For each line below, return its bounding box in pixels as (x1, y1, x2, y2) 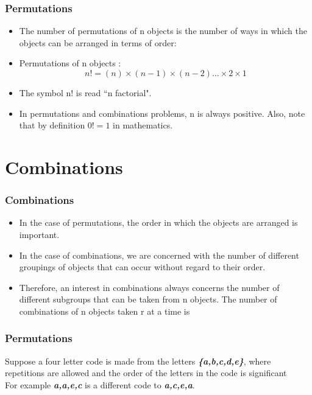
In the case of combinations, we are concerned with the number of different (19, 248, 299, 261)
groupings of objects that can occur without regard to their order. (19, 260, 266, 273)
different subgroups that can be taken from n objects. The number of (19, 293, 277, 306)
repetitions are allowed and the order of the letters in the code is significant (5, 366, 287, 379)
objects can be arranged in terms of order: (19, 36, 177, 49)
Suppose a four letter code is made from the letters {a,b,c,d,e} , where (5, 354, 271, 367)
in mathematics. (113, 119, 173, 131)
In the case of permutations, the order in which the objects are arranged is (19, 216, 298, 229)
